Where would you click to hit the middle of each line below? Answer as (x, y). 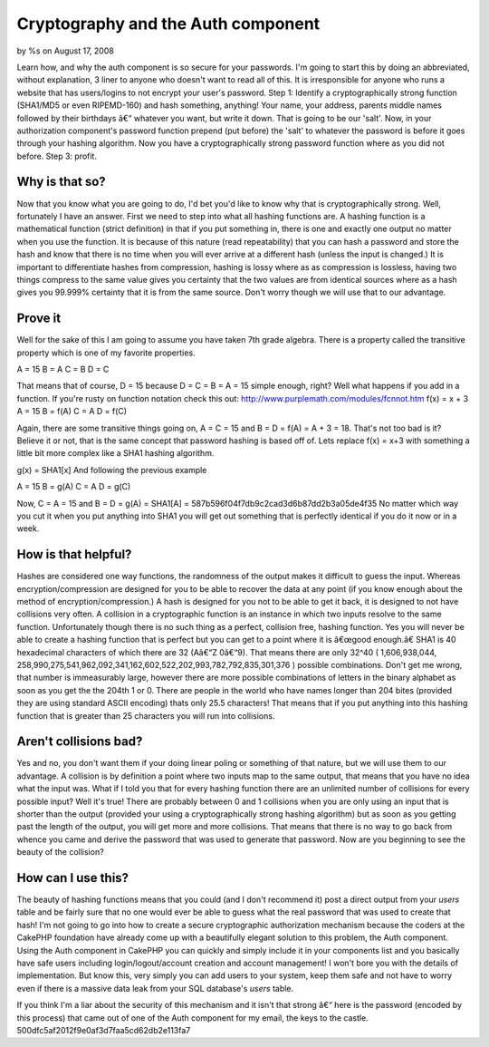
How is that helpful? (74, 554)
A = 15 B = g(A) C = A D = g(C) (74, 487)
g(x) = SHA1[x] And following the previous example (112, 470)
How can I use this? (73, 878)
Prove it (39, 319)
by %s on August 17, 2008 (66, 51)
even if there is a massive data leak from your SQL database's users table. (155, 988)
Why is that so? (61, 182)
